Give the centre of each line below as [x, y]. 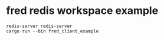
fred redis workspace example [82, 11]
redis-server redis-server [39, 26]
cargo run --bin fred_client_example [53, 31]
